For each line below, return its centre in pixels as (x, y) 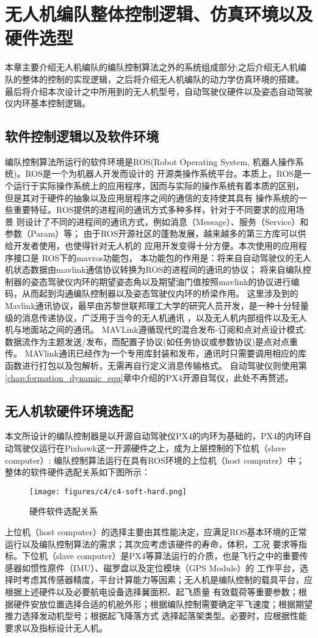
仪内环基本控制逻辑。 (48, 103)
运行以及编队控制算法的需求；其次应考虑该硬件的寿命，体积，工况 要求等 (152, 543)
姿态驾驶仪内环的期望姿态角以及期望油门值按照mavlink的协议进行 (161, 281)
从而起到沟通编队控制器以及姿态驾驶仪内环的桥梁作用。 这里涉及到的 (160, 293)
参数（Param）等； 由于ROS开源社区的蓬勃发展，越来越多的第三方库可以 (151, 233)
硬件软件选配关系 (63, 511)
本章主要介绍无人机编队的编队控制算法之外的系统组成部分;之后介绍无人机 (151, 67)
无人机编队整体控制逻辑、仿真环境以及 (159, 14)
